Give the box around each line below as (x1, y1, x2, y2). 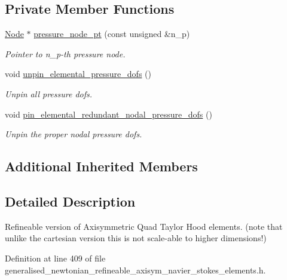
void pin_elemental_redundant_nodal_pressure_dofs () (5, 107, 212, 120)
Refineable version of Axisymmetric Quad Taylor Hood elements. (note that (5, 220, 283, 232)
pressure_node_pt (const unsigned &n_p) (33, 27, 190, 40)
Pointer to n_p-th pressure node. (5, 47, 126, 60)
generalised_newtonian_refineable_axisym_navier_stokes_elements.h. (5, 263, 266, 276)
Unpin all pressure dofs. (5, 87, 93, 100)
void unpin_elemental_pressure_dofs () (5, 67, 151, 80)
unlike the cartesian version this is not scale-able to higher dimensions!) (5, 232, 267, 244)
